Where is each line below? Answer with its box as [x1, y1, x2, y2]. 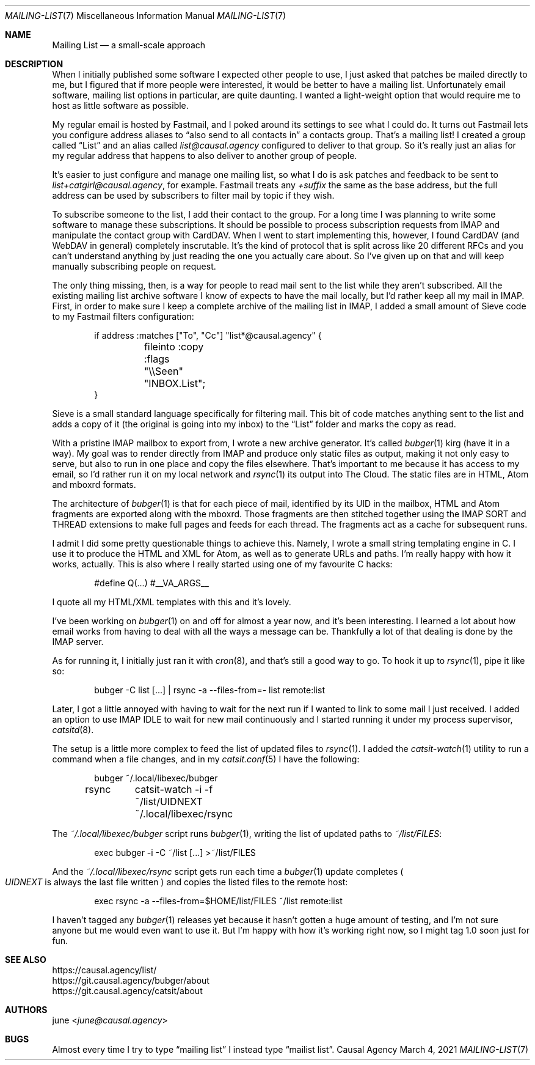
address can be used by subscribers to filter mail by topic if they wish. [52, 190, 335, 201]
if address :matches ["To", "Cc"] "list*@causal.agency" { [94, 330, 322, 341]
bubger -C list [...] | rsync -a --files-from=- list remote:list [94, 685, 325, 695]
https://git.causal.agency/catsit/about [52, 986, 203, 996]
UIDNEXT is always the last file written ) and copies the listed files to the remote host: [5, 877, 348, 887]
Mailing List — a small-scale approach [52, 40, 206, 50]
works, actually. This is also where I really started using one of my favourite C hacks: [52, 559, 393, 569]
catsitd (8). [52, 724, 94, 735]
